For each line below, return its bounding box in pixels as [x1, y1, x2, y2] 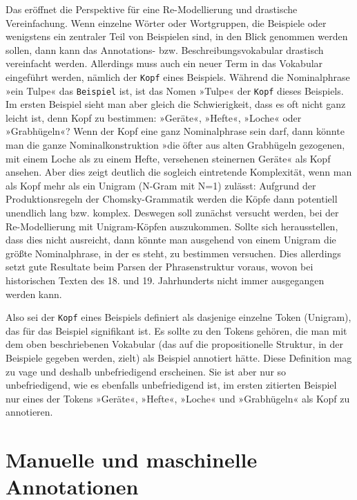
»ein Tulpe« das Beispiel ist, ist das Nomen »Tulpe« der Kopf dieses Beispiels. [6, 83, 344, 98]
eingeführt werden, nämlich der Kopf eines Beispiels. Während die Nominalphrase [6, 69, 350, 84]
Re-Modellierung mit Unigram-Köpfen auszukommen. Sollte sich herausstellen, [6, 219, 338, 233]
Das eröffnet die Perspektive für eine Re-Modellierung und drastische [6, 2, 298, 16]
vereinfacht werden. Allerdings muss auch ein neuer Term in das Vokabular [6, 56, 323, 71]
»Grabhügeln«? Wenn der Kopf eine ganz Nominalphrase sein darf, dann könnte [6, 124, 345, 138]
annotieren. [6, 405, 53, 419]
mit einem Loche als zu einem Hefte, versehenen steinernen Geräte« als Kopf [6, 151, 331, 165]
